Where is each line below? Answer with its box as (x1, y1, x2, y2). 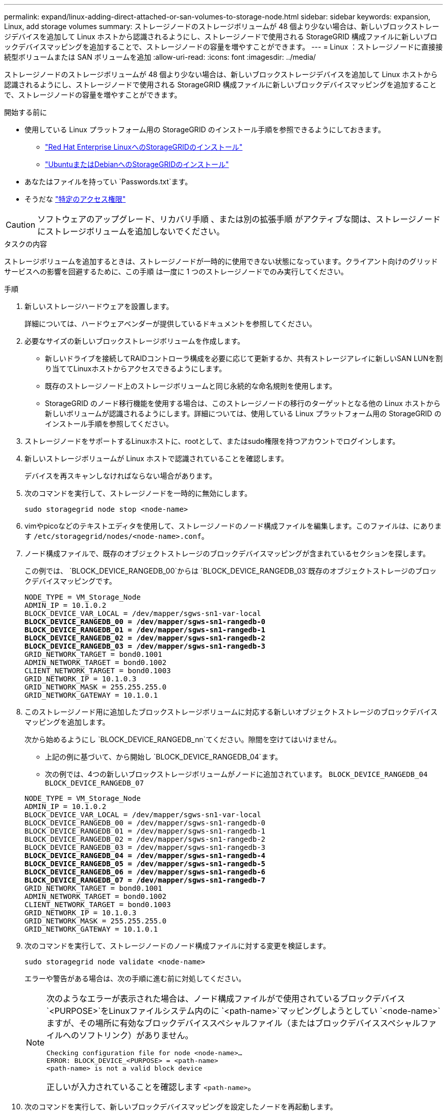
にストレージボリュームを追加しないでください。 (37, 226, 225, 236)
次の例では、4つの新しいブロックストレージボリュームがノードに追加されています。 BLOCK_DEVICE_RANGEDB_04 (45, 770, 428, 778)
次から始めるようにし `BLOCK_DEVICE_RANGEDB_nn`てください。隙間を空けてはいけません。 (24, 735, 341, 744)
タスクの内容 (4, 240, 47, 248)
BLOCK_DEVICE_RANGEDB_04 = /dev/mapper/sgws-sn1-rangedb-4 (24, 851, 266, 860)
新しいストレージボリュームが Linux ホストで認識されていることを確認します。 (24, 454, 288, 463)
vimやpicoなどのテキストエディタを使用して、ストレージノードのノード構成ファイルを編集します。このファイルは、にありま (24, 521, 442, 530)
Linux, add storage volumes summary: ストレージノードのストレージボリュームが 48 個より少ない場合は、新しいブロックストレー (4, 22, 439, 31)
